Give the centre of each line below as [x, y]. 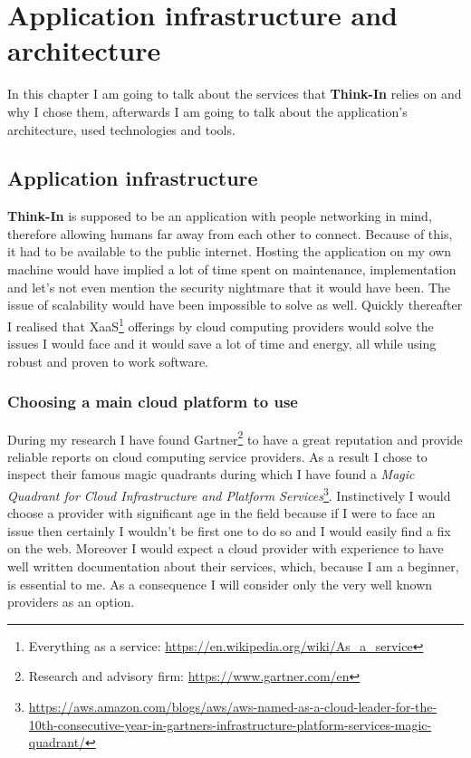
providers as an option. [71, 602]
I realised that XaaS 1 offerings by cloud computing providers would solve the [221, 324]
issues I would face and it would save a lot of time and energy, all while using [222, 344]
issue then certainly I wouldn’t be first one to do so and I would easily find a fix [229, 530]
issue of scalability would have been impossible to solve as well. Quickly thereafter [235, 305]
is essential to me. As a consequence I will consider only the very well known [220, 584]
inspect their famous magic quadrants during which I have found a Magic [211, 474]
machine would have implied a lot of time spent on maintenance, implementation [232, 269]
